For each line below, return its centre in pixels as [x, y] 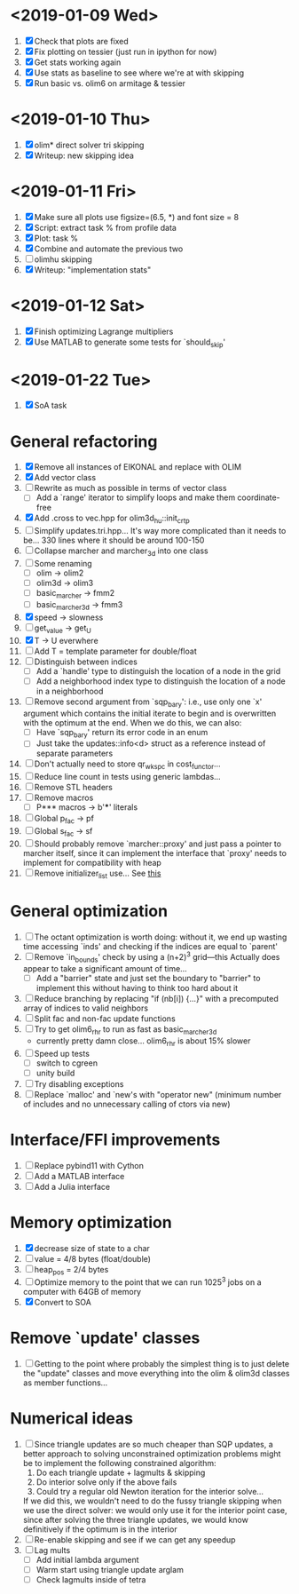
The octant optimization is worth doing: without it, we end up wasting [161, 937]
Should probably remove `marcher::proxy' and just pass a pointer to [158, 844]
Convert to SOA [63, 1303]
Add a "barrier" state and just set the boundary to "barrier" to [148, 979]
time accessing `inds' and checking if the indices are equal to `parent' [150, 946]
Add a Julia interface [72, 1186]
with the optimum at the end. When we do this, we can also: [132, 722]
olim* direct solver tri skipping [89, 145]
